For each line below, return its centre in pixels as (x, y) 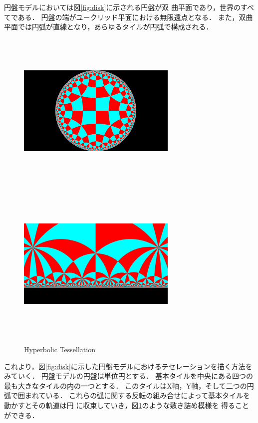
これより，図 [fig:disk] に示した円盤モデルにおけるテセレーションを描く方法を (128, 366)
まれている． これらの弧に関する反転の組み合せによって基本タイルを (137, 395)
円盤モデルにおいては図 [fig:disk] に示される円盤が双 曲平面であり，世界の (122, 7)
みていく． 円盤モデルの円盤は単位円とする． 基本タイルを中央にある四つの (129, 376)
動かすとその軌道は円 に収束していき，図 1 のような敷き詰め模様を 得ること (127, 405)
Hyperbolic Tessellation (60, 349)
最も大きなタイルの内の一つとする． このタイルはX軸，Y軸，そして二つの (126, 385)
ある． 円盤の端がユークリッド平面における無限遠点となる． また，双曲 (135, 17)
